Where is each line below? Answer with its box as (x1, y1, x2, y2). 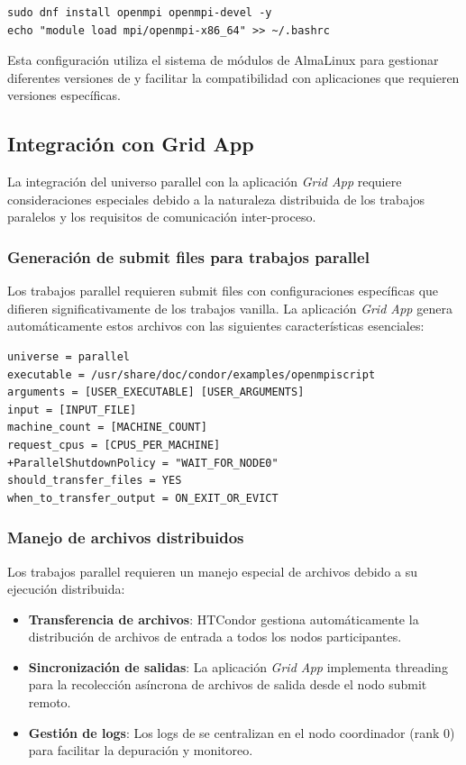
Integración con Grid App (7, 130, 254, 158)
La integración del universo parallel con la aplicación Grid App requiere (7, 172, 402, 191)
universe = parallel (7, 350, 131, 363)
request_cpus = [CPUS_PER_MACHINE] (7, 438, 221, 451)
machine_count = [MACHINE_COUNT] (7, 421, 207, 434)
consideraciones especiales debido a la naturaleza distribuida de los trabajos (7, 189, 425, 208)
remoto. (28, 693, 71, 712)
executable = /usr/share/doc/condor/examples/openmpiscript (7, 368, 376, 381)
